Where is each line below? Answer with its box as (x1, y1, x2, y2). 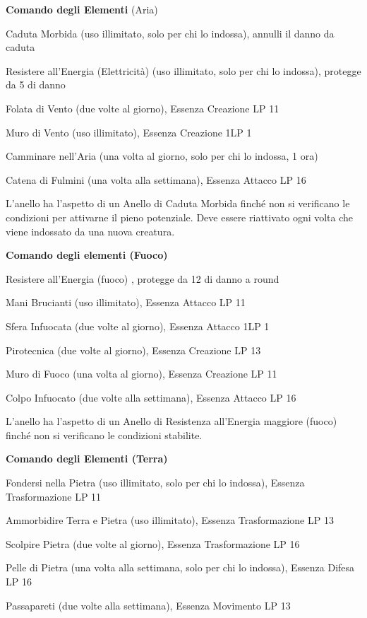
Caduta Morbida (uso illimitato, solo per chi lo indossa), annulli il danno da (6, 25, 335, 40)
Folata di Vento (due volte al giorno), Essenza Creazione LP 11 (6, 100, 279, 115)
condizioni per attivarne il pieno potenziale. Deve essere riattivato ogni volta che (6, 209, 354, 224)
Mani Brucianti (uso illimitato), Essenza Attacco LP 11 (6, 295, 246, 310)
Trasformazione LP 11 (6, 489, 102, 503)
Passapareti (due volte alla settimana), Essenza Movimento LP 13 (6, 597, 291, 612)
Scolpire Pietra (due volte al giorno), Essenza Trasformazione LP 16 (6, 536, 300, 551)
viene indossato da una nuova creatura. (6, 223, 175, 238)
